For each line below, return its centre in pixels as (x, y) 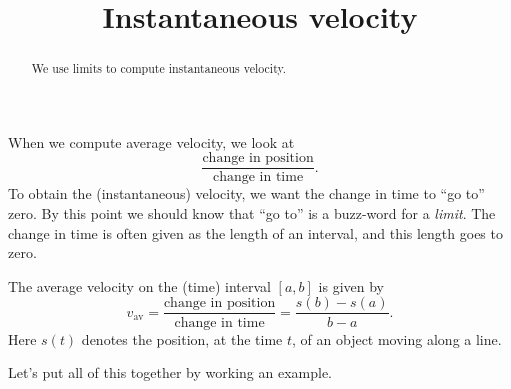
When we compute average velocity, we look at (151, 141)
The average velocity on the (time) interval (139, 285)
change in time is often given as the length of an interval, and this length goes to (255, 232)
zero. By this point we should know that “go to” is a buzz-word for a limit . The (252, 213)
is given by (351, 285)
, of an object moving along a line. (397, 338)
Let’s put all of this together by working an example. (170, 372)
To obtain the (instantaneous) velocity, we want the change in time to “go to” (246, 193)
